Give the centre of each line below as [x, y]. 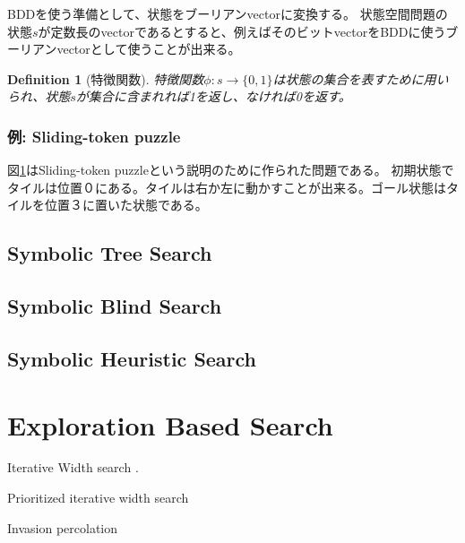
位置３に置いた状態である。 [126, 205]
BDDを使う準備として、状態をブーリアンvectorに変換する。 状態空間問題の [228, 13]
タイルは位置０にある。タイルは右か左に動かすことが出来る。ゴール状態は [227, 187]
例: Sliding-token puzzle [94, 136]
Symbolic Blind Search [115, 306]
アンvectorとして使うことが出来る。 [136, 49]
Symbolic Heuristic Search [132, 358]
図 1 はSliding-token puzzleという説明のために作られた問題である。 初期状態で [231, 170]
